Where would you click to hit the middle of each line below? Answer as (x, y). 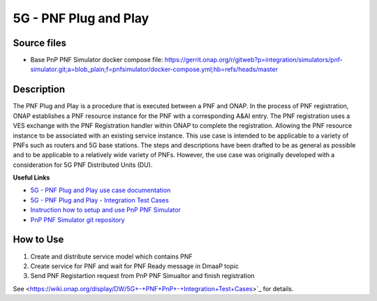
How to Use (38, 240)
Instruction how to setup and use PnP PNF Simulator (106, 210)
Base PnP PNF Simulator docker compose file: (97, 60)
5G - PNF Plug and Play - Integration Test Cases (99, 200)
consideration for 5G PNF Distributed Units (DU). (83, 165)
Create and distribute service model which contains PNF (112, 256)
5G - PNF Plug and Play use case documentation (101, 190)
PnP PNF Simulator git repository (77, 219)
